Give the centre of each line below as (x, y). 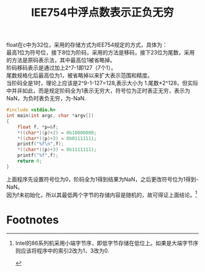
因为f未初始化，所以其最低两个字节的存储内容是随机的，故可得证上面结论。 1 (102, 194)
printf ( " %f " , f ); (38, 156)
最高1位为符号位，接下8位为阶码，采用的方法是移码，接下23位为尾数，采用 (101, 53)
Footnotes (33, 220)
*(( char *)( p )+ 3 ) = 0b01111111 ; (57, 138)
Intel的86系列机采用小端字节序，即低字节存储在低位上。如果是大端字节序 (107, 243)
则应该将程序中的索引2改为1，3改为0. (62, 251)
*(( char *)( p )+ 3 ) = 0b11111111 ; (57, 150)
